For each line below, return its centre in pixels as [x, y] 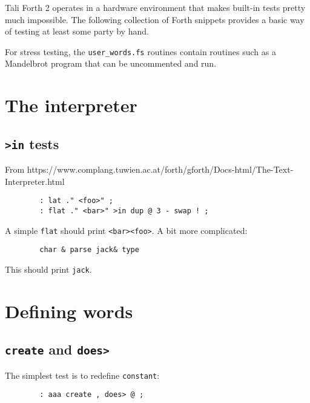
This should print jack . [48, 269]
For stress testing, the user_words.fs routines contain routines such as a [140, 51]
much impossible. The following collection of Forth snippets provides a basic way [155, 19]
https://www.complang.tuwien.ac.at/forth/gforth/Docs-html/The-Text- [160, 169]
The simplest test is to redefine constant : [82, 375]
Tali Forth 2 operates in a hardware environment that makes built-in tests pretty [155, 7]
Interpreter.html [35, 181]
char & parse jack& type [89, 250]
